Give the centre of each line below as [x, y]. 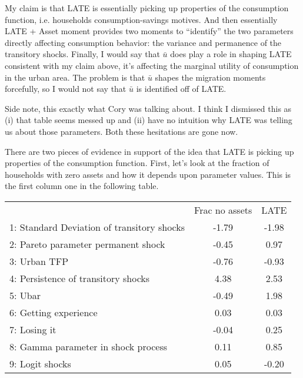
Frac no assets [223, 210]
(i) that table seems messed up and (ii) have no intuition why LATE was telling [149, 120]
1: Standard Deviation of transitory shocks [97, 227]
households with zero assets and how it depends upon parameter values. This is [148, 174]
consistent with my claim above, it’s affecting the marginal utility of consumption [152, 65]
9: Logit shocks [40, 363]
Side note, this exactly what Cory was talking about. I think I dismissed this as [148, 108]
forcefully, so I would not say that [66, 89]
